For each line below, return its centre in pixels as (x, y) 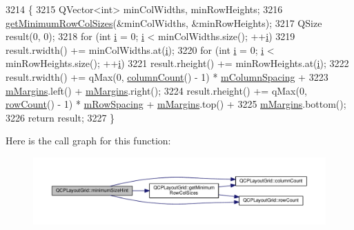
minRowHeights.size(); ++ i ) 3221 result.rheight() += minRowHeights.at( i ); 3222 (177, 63)
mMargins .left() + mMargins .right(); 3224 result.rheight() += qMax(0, (156, 90)
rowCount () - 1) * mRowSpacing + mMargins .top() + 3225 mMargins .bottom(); (176, 104)
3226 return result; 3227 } (60, 117)
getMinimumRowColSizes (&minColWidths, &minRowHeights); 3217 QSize (164, 22)
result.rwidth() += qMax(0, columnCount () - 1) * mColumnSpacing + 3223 (167, 76)
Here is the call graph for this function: (88, 141)
